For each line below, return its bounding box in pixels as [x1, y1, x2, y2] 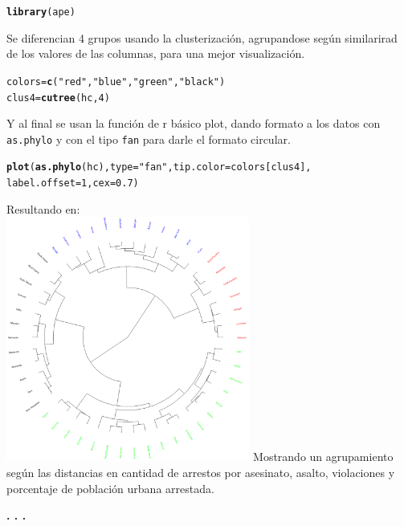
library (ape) [6, 6, 75, 18]
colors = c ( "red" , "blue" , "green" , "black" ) [6, 75, 226, 88]
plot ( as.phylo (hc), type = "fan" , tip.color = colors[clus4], [6, 161, 312, 173]
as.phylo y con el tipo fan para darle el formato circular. [6, 130, 291, 147]
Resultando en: [6, 200, 80, 217]
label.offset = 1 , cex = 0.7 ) [6, 177, 139, 190]
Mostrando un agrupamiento [253, 448, 394, 465]
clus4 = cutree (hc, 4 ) [6, 92, 110, 104]
